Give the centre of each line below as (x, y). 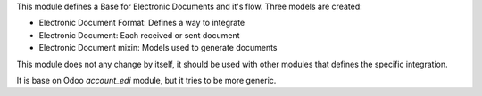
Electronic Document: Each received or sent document (139, 35)
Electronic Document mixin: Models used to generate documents (158, 48)
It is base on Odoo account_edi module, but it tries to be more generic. (146, 80)
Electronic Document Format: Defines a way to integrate (142, 23)
